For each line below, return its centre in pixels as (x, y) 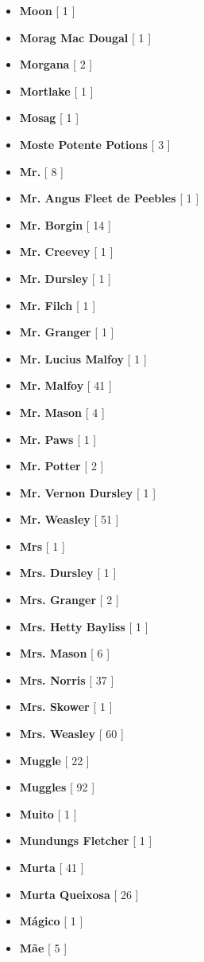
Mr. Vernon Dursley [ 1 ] (88, 492)
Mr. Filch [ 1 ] (58, 305)
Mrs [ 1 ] (42, 546)
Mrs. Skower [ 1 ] (66, 707)
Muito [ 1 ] (48, 813)
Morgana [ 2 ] (56, 64)
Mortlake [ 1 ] (56, 90)
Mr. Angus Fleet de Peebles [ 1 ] (109, 198)
